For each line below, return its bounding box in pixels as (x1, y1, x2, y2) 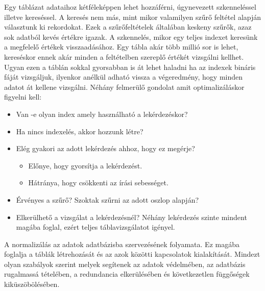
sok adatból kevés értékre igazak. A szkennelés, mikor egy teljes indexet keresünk (4, 31, 258, 42)
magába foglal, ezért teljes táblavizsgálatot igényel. (16, 222, 175, 232)
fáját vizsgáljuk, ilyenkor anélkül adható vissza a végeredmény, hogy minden (4, 71, 243, 82)
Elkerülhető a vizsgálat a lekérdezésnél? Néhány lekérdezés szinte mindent (16, 211, 247, 222)
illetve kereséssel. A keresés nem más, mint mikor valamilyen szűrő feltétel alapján (4, 11, 261, 22)
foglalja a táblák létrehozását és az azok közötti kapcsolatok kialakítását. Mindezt (4, 249, 260, 259)
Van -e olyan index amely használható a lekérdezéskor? (16, 108, 188, 119)
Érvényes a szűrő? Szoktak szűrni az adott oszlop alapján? (16, 194, 199, 205)
